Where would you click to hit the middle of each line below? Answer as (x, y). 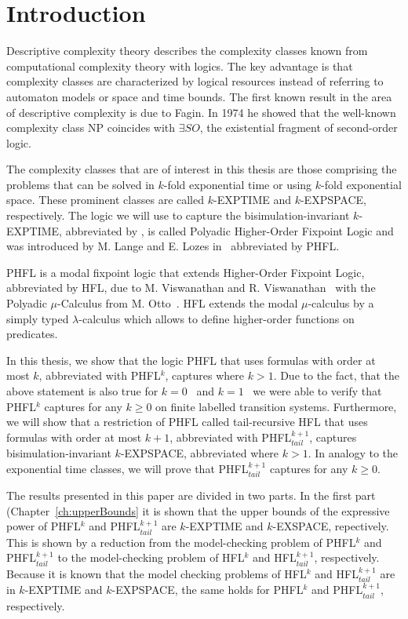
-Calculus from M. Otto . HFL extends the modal (178, 303)
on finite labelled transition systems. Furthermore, (276, 406)
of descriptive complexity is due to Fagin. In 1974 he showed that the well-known (201, 112)
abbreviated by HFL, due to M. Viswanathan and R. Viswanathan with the (191, 288)
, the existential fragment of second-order (299, 127)
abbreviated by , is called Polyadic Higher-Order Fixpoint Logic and (229, 230)
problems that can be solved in (80, 184)
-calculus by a (341, 303)
